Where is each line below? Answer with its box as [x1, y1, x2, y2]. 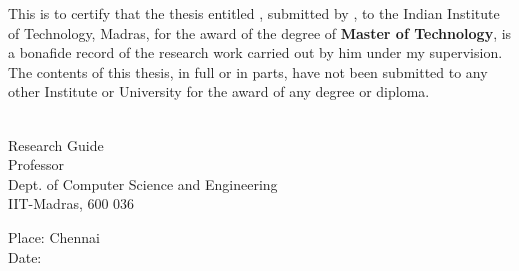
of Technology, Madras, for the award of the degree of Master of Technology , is [8, 22, 512, 43]
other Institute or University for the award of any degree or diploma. [8, 81, 430, 102]
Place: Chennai [8, 226, 100, 247]
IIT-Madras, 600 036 [8, 193, 135, 214]
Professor [8, 154, 65, 175]
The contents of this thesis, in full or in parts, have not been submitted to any [8, 61, 488, 82]
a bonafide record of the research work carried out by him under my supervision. [8, 42, 503, 63]
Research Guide [8, 134, 104, 155]
